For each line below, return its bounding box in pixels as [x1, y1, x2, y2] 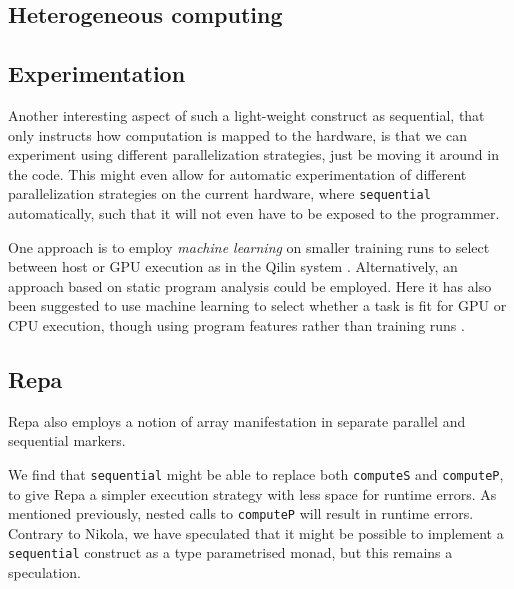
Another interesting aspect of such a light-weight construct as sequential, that [8, 104, 485, 125]
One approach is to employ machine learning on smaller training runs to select [8, 236, 490, 257]
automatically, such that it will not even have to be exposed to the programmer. [8, 203, 500, 224]
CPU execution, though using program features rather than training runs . [8, 314, 465, 335]
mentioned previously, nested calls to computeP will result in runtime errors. [8, 503, 474, 524]
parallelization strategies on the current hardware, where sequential [8, 183, 431, 204]
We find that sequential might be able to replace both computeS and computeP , [8, 463, 504, 484]
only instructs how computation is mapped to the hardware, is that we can [8, 124, 467, 145]
